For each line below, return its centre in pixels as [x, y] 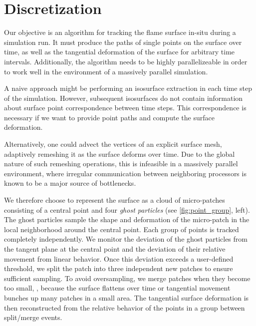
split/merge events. [33, 317]
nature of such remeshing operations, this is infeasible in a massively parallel [121, 163]
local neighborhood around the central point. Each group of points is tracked [122, 229]
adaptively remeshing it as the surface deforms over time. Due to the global [120, 154]
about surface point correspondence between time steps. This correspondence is [125, 108]
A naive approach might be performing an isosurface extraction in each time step [128, 88]
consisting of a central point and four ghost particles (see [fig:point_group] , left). [127, 209]
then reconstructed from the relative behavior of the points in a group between [125, 307]
